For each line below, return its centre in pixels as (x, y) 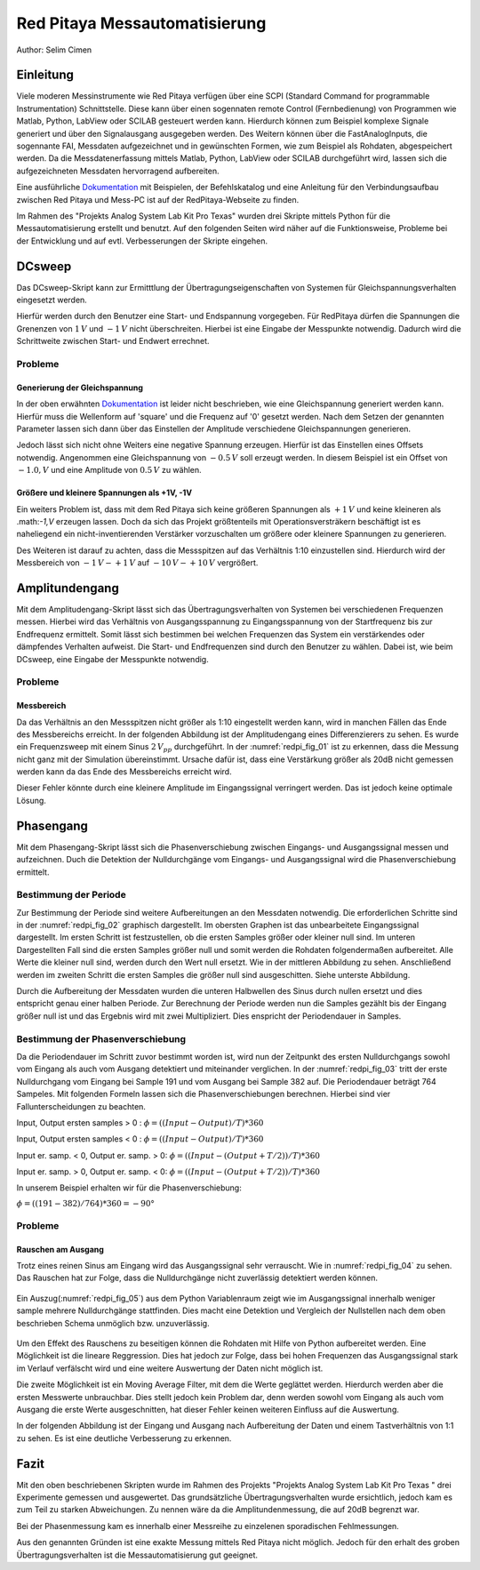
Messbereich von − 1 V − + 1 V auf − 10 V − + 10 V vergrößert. (137, 563)
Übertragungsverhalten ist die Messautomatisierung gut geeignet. (137, 1555)
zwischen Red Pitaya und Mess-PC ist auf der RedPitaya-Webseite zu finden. (158, 199)
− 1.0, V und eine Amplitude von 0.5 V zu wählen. (110, 470)
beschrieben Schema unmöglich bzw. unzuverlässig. (113, 1323)
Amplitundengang (68, 588)
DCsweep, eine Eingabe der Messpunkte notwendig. (112, 659)
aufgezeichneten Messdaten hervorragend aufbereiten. (118, 171)
